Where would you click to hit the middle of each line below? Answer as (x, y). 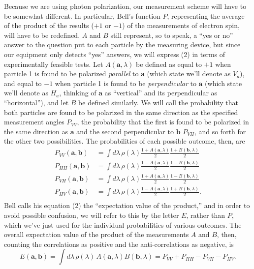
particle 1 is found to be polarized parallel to (71, 74)
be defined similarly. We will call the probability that (159, 102)
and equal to (23, 83)
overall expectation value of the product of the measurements (96, 234)
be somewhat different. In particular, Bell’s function (82, 15)
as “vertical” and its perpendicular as (161, 93)
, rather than (206, 215)
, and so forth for (220, 131)
